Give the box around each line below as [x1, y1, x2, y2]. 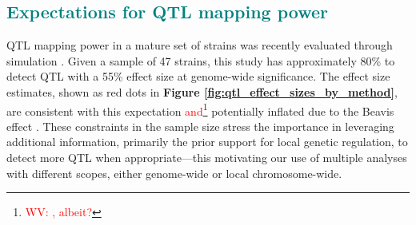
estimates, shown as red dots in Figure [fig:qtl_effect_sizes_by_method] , [6, 83, 398, 100]
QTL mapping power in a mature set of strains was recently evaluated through [6, 37, 393, 53]
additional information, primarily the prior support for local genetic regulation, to [6, 133, 408, 150]
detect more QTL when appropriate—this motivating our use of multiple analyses [6, 149, 407, 166]
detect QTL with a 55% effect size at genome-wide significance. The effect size [6, 68, 390, 85]
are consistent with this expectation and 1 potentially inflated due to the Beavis [6, 100, 394, 119]
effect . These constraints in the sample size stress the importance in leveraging [6, 117, 394, 134]
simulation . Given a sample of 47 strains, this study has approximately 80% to [6, 52, 395, 69]
